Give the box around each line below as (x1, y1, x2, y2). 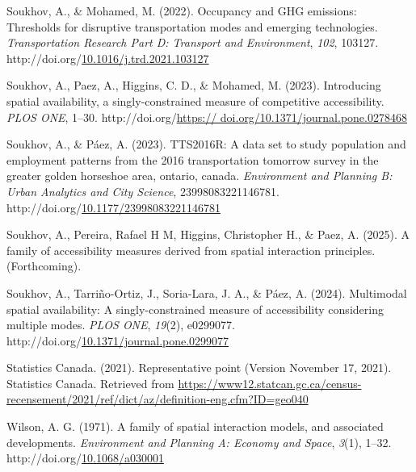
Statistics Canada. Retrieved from (6, 374, 174, 391)
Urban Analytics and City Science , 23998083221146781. (6, 182, 279, 199)
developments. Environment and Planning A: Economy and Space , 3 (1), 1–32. (6, 433, 392, 450)
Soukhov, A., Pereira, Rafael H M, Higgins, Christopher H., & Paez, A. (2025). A (6, 226, 410, 243)
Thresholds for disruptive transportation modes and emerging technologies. (6, 18, 378, 35)
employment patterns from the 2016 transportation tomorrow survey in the (6, 151, 379, 168)
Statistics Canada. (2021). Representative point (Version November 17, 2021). (6, 359, 392, 376)
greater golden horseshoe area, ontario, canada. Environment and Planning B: (6, 167, 393, 184)
